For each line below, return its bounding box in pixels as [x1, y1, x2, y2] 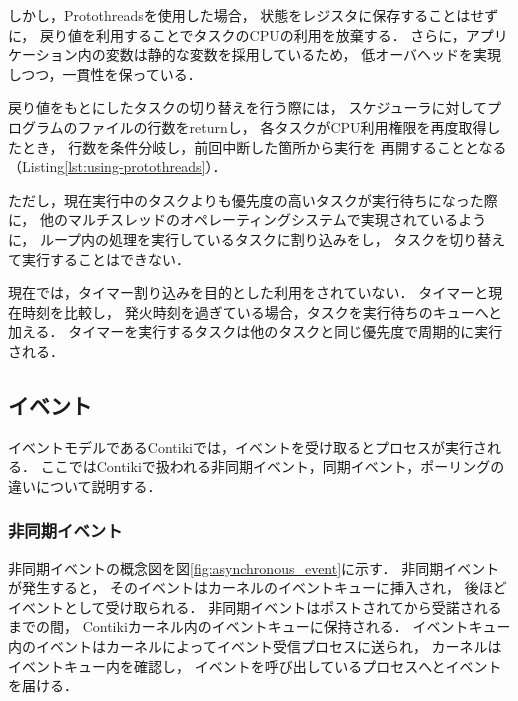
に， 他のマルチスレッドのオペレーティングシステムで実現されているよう [8, 209, 487, 230]
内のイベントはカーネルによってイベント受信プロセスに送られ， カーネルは [8, 636, 502, 657]
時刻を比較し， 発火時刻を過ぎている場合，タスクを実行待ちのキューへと [21, 301, 502, 322]
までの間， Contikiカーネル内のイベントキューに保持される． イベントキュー [8, 616, 511, 637]
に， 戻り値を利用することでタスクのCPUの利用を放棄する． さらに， [8, 24, 466, 45]
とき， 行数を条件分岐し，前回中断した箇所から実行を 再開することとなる [21, 136, 507, 157]
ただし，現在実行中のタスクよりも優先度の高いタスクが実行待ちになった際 [8, 189, 498, 210]
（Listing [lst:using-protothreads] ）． [8, 156, 227, 177]
